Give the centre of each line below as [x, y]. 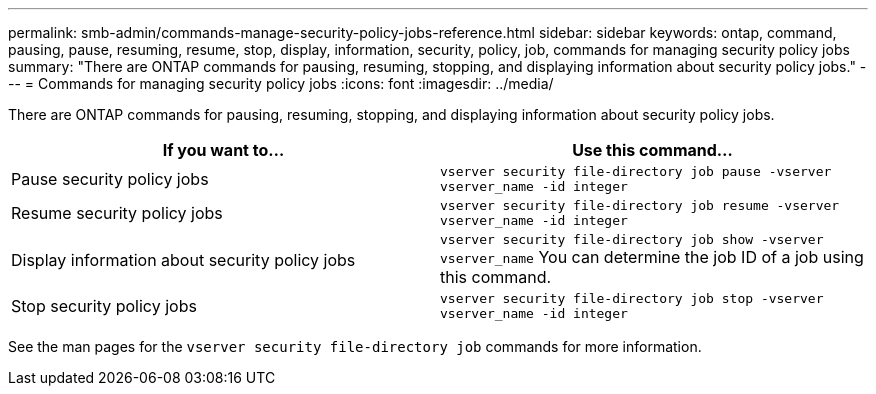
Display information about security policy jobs [183, 259]
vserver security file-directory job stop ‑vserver [632, 298]
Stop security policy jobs [104, 306]
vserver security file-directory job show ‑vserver [632, 239]
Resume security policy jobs [117, 213]
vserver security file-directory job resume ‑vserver [640, 205]
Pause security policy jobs [110, 179]
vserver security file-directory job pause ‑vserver [636, 171]
